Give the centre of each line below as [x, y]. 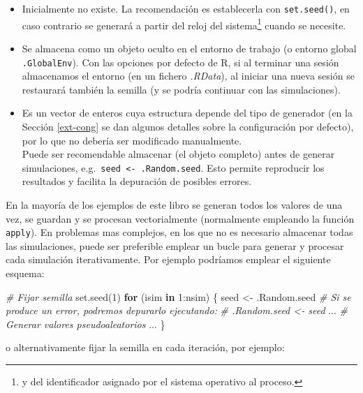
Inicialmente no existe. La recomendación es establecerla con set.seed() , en [186, 8]
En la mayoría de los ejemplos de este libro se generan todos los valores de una [174, 204]
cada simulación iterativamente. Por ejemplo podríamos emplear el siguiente [168, 259]
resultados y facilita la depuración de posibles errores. [137, 181]
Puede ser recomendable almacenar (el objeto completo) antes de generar [178, 154]
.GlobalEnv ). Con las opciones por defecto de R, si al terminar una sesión [180, 62]
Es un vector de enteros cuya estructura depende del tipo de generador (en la [187, 113]
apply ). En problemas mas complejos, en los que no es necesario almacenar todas [179, 232]
